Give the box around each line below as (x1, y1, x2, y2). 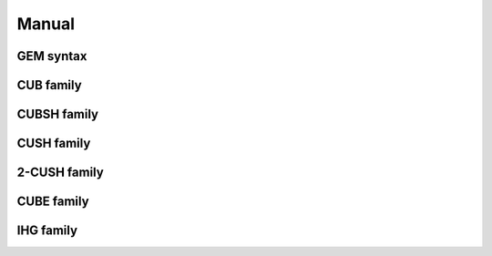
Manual (16, 14, 76, 34)
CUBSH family (16, 107, 99, 122)
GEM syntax (16, 48, 87, 64)
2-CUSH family (16, 165, 104, 180)
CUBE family (16, 194, 90, 210)
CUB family (16, 77, 82, 93)
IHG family (16, 223, 77, 239)
